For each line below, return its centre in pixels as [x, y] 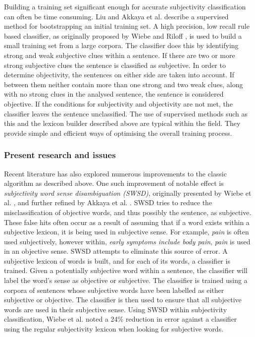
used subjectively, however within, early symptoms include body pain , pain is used [127, 241]
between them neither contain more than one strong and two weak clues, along [124, 84]
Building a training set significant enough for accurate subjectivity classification [125, 6]
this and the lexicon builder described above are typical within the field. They [122, 123]
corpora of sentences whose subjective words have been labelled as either [114, 290]
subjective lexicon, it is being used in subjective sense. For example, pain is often [127, 232]
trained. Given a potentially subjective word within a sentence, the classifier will [126, 270]
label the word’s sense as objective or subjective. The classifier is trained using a [126, 280]
